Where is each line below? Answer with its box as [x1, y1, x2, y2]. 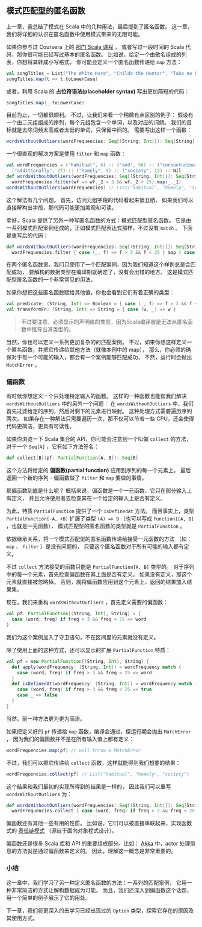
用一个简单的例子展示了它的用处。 [6, 894, 91, 901]
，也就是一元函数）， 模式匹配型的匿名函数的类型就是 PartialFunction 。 [6, 522, 186, 530]
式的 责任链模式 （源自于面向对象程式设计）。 [6, 827, 117, 834]
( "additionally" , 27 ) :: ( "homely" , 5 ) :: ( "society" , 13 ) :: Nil [11, 168, 182, 174]
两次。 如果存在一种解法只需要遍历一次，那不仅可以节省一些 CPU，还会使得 [6, 415, 194, 422]
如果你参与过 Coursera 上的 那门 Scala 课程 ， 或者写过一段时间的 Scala [6, 43, 185, 50]
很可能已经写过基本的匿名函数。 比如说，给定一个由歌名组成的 [26, 51, 182, 58]
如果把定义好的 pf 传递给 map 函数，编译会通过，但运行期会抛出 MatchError [6, 727, 191, 735]
